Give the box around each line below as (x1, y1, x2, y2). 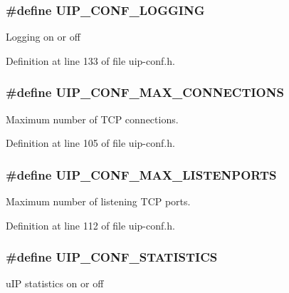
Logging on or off (6, 29, 80, 44)
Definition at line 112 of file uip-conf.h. (6, 217, 175, 232)
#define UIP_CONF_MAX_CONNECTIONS (6, 83, 284, 101)
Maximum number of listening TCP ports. (6, 194, 191, 209)
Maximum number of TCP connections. (6, 111, 179, 126)
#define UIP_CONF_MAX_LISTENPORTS (6, 165, 277, 183)
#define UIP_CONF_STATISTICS (6, 248, 218, 266)
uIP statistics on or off (6, 276, 104, 291)
